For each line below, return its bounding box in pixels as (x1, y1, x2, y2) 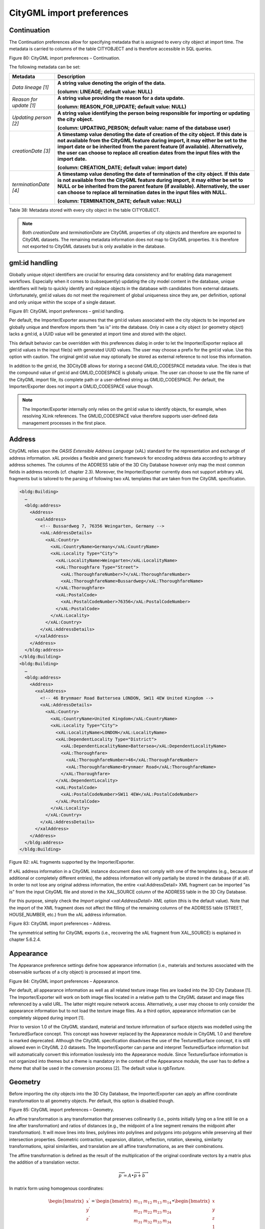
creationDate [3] (12, 147, 51, 154)
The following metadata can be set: (9, 64, 81, 70)
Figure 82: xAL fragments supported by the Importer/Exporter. (9, 859, 135, 865)
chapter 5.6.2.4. (9, 936, 41, 942)
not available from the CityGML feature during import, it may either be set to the (57, 137, 247, 144)
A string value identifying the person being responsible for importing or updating (57, 110, 250, 117)
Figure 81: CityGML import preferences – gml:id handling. (9, 308, 125, 314)
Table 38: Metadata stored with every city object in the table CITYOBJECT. (9, 207, 160, 213)
